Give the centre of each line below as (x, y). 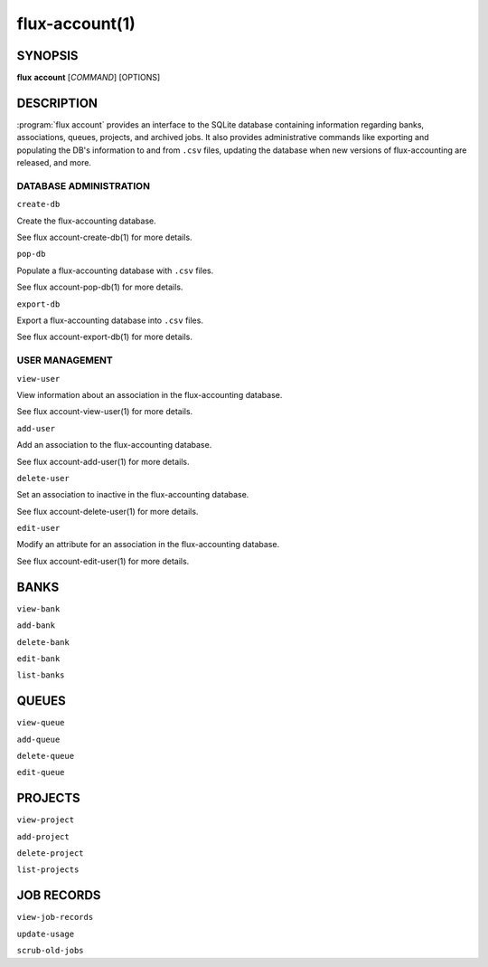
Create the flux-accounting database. (87, 221)
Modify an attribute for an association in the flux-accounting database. (148, 545)
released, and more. (54, 163)
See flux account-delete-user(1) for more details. (108, 511)
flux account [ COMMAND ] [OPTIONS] (89, 78)
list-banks (41, 675)
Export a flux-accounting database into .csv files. (110, 320)
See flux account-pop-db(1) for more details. (100, 287)
